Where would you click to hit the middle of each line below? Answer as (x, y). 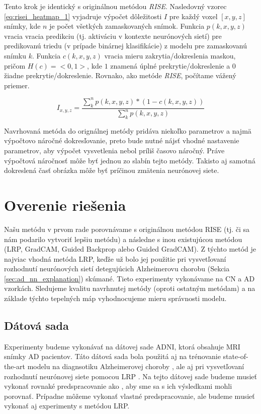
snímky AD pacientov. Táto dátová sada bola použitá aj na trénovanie (112, 356)
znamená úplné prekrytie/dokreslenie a (170, 65)
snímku (15, 55)
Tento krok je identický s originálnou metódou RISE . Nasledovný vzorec (115, 6)
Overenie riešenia (65, 204)
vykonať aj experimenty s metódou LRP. (67, 406)
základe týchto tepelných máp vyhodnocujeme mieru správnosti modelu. (115, 298)
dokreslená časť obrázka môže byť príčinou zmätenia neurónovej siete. (112, 170)
